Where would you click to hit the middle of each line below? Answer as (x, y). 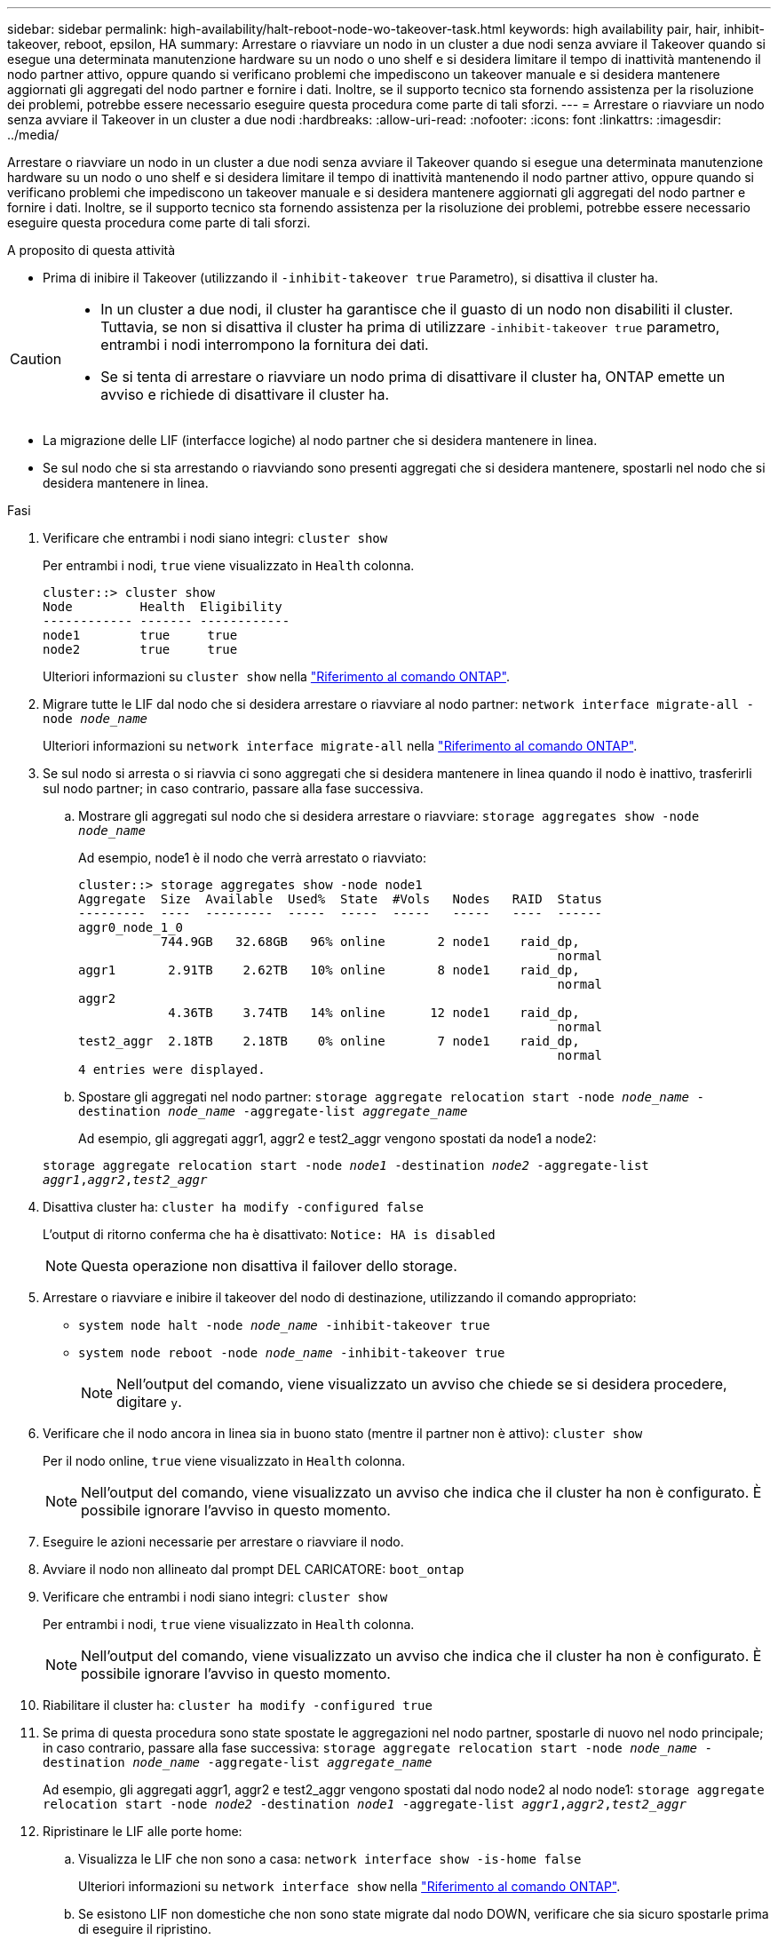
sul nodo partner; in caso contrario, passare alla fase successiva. (233, 788)
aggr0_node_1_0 (131, 927)
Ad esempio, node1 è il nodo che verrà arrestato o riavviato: (252, 858)
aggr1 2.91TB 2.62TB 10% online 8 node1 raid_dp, (329, 970)
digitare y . (149, 1402)
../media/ (33, 135)
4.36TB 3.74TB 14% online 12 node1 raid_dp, (374, 1013)
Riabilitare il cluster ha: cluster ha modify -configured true (238, 1705)
